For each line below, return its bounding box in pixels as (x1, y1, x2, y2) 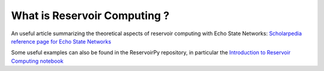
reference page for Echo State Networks (11, 38, 112, 45)
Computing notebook (11, 57, 64, 64)
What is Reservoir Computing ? (11, 9, 170, 22)
